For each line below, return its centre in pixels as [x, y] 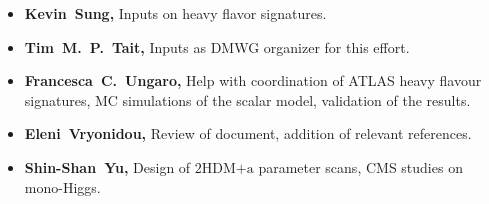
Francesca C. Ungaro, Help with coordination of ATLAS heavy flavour [253, 80]
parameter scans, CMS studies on [360, 166]
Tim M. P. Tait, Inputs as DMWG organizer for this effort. [217, 46]
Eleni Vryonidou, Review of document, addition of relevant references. [248, 133]
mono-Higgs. [62, 186]
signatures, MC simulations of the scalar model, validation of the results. [247, 99]
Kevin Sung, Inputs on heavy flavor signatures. [175, 13]
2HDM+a [224, 168]
